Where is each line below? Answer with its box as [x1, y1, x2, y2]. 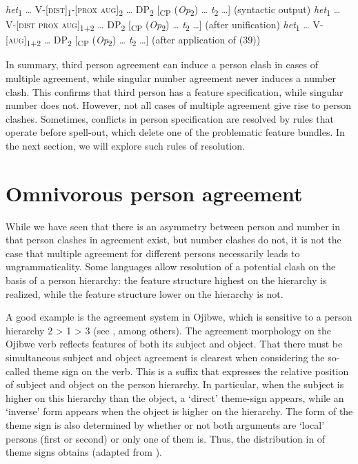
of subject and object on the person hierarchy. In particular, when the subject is [6, 377, 344, 392]
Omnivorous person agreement [6, 179, 303, 207]
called [6, 363, 30, 378]
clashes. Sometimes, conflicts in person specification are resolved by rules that [6, 111, 334, 125]
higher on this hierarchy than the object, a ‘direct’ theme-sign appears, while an [6, 390, 344, 405]
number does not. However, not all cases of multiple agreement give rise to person [6, 98, 352, 112]
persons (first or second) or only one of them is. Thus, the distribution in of [6, 431, 326, 445]
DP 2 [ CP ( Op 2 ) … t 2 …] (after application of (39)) [53, 32, 261, 49]
